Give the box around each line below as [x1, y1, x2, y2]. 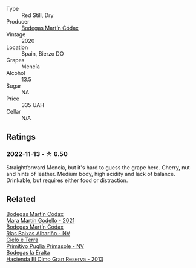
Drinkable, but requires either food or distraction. [6, 177, 128, 184]
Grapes [6, 57, 25, 64]
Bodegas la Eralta [6, 249, 50, 256]
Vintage [6, 31, 26, 38]
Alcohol [6, 70, 25, 76]
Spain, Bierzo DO [21, 50, 64, 57]
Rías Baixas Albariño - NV [6, 229, 71, 237]
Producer [6, 18, 30, 25]
